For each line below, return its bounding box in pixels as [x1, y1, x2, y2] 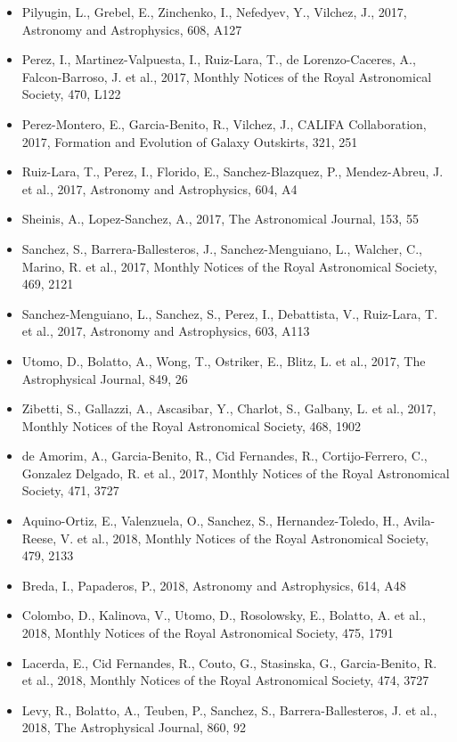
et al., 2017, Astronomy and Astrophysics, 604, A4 [21, 179, 298, 198]
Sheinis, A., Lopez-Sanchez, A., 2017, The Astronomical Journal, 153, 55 [21, 209, 419, 228]
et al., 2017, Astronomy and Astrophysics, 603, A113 [21, 322, 310, 340]
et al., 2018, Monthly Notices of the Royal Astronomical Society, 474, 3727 [21, 671, 429, 689]
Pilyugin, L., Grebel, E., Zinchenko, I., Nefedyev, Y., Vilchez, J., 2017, [21, 3, 407, 20]
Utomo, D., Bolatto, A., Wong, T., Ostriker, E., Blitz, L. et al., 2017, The [21, 351, 426, 370]
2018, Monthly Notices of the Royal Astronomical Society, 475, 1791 [21, 624, 394, 642]
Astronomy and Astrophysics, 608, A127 [21, 20, 242, 38]
